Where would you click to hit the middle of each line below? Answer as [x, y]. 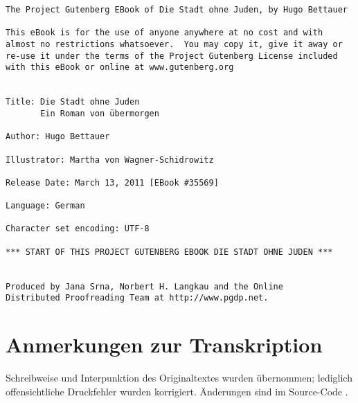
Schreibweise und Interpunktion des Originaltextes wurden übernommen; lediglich [179, 378]
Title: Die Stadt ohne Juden [73, 102]
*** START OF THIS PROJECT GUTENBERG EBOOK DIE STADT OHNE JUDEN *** [169, 252]
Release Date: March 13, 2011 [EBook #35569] [112, 182]
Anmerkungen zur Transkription [164, 344]
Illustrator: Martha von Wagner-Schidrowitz [110, 160]
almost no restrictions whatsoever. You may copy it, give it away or [174, 44]
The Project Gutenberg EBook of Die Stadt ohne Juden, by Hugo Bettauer [177, 10]
